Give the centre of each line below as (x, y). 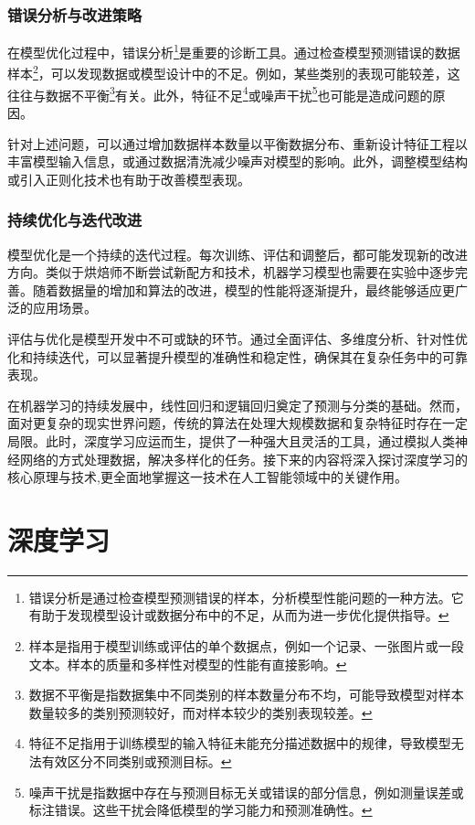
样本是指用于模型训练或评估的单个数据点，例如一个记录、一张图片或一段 (246, 646)
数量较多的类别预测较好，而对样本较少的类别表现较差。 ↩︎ (201, 712)
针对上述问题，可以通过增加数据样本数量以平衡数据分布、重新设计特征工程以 (237, 143)
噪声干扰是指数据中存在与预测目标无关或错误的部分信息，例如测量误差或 (246, 792)
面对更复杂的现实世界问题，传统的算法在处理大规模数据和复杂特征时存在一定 (237, 423)
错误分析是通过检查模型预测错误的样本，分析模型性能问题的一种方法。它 (246, 597)
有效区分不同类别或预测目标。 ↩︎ (137, 761)
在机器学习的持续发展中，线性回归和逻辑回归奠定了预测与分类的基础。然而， (237, 405)
